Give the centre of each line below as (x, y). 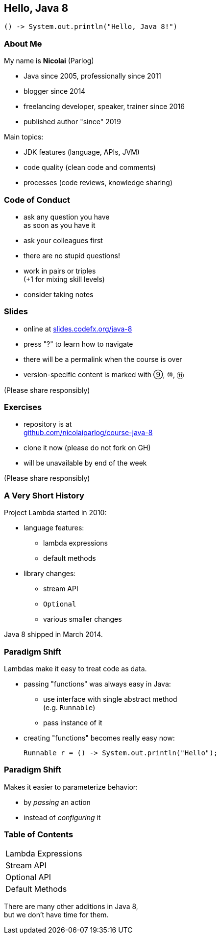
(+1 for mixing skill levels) (64, 279)
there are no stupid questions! (72, 255)
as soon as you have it (60, 225)
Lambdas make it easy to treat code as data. (75, 668)
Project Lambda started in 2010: (55, 513)
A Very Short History (44, 495)
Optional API (28, 877)
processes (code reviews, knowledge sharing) (98, 183)
